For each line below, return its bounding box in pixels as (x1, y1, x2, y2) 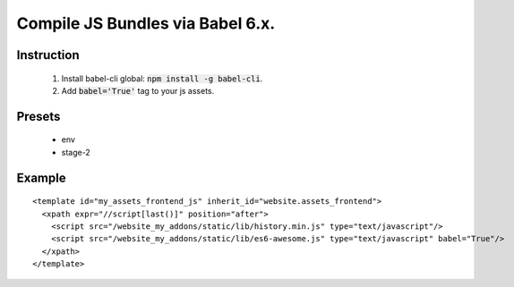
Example (16, 170, 66, 185)
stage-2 (61, 147, 91, 157)
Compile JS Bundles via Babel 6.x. (16, 13, 276, 33)
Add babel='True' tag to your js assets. (61, 85, 215, 96)
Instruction (16, 47, 80, 63)
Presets (16, 108, 61, 124)
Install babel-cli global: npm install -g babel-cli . (61, 72, 263, 84)
